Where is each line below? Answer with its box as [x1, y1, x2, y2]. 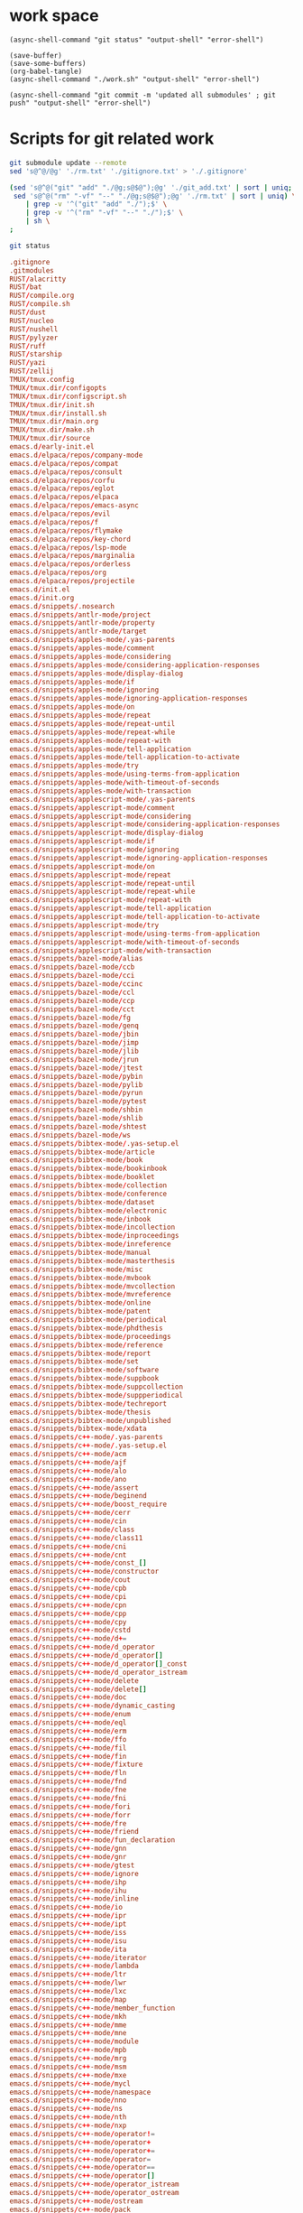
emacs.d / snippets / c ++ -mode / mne [9, 2029, 127, 2038]
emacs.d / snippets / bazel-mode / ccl [9, 988, 135, 997]
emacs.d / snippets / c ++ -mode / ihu [9, 1886, 127, 1895]
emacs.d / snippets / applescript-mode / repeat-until [9, 879, 196, 888]
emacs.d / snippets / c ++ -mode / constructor [9, 1567, 160, 1576]
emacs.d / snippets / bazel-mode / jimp [9, 1038, 140, 1047]
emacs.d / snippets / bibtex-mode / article [9, 1148, 155, 1157]
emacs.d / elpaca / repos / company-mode [9, 451, 143, 460]
